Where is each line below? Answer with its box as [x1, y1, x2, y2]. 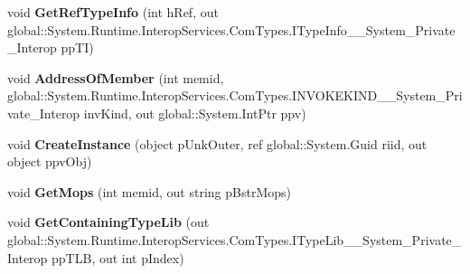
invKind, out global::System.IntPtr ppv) [83, 103, 306, 122]
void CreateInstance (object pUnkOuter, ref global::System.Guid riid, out [7, 134, 428, 153]
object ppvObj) [7, 152, 92, 171]
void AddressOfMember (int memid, [7, 68, 224, 87]
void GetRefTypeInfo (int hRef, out [7, 3, 219, 21]
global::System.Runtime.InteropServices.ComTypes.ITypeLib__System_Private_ [7, 230, 462, 249]
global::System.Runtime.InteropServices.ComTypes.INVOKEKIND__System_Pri [7, 86, 463, 105]
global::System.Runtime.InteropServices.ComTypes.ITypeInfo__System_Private [7, 20, 456, 39]
